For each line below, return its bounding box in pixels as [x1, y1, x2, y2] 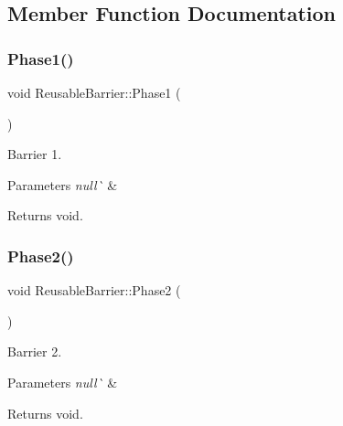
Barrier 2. [7, 342, 62, 361]
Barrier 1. [7, 144, 62, 164]
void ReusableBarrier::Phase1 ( [7, 83, 181, 101]
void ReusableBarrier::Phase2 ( [7, 281, 181, 300]
